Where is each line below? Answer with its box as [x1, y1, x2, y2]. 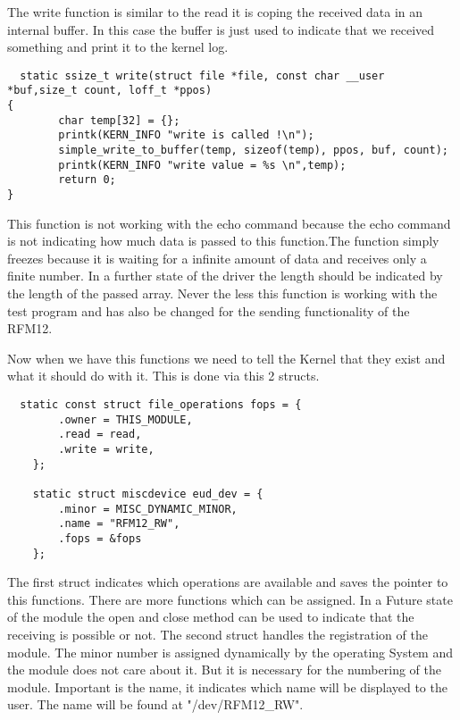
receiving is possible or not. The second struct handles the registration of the [7, 625, 428, 644]
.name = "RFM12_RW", [58, 517, 180, 531]
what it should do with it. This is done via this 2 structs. [7, 366, 320, 385]
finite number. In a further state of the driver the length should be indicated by [7, 266, 443, 285]
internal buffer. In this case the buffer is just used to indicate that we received [7, 20, 435, 38]
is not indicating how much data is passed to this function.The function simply [7, 231, 439, 250]
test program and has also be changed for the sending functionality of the [7, 301, 410, 320]
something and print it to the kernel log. [7, 38, 229, 56]
